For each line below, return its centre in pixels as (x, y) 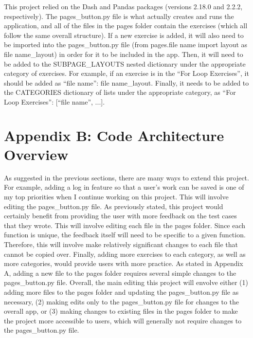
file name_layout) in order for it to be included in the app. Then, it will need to (124, 54)
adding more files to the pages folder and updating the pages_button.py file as (121, 292)
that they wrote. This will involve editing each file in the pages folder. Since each (125, 225)
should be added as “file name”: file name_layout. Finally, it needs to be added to (126, 82)
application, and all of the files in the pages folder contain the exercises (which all (126, 26)
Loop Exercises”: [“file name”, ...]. (54, 101)
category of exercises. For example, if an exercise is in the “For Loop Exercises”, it (126, 73)
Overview (36, 154)
